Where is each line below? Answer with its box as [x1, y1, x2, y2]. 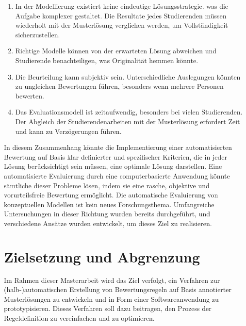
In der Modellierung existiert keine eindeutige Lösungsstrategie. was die [15, 1, 229, 11]
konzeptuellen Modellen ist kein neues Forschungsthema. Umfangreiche [4, 199, 214, 209]
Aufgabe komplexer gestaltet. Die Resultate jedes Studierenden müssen [15, 10, 227, 20]
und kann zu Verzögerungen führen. [15, 126, 122, 136]
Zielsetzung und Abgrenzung [4, 246, 200, 266]
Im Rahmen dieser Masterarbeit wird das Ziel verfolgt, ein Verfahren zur [4, 275, 220, 285]
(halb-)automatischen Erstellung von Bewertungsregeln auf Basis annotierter [4, 284, 232, 294]
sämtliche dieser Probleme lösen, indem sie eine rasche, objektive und [4, 180, 210, 190]
